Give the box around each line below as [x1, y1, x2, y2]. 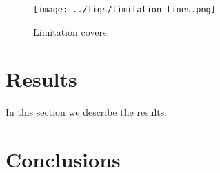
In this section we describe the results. [6, 105, 168, 119]
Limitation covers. [33, 24, 110, 39]
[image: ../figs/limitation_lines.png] [33, 5, 216, 14]
